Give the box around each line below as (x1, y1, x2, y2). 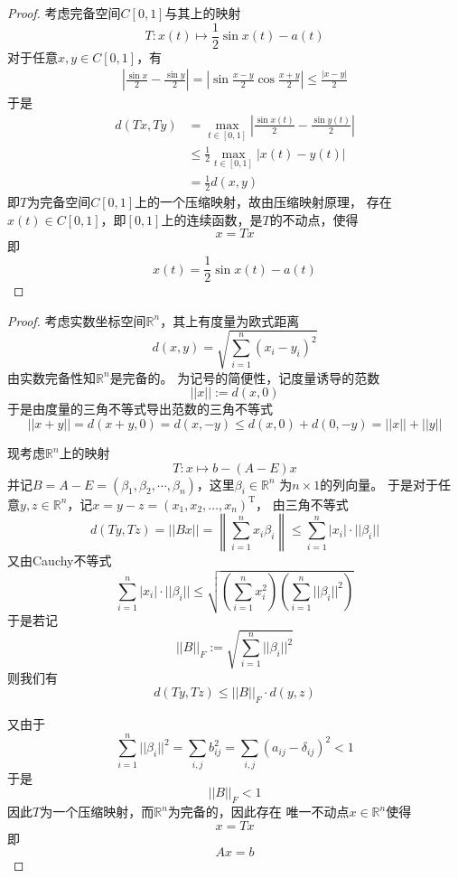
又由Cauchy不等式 (7, 551, 112, 570)
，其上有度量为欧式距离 (160, 311, 300, 330)
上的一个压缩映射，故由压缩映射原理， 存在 (135, 192, 392, 211)
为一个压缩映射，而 (40, 802, 154, 821)
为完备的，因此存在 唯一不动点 (167, 802, 350, 821)
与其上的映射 (164, 4, 241, 22)
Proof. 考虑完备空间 (7, 4, 121, 22)
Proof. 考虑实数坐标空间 (7, 311, 146, 330)
